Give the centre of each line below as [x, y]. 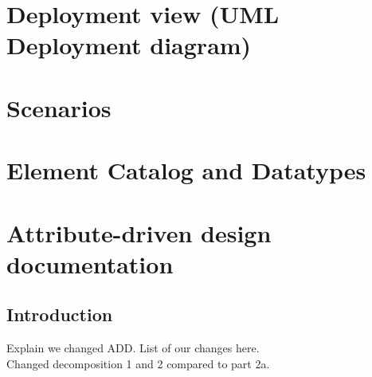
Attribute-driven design [139, 232]
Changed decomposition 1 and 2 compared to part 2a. [138, 363]
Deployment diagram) [129, 45]
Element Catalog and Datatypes [186, 170]
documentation [90, 263]
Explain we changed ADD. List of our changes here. [133, 348]
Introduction [60, 314]
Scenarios [59, 107]
